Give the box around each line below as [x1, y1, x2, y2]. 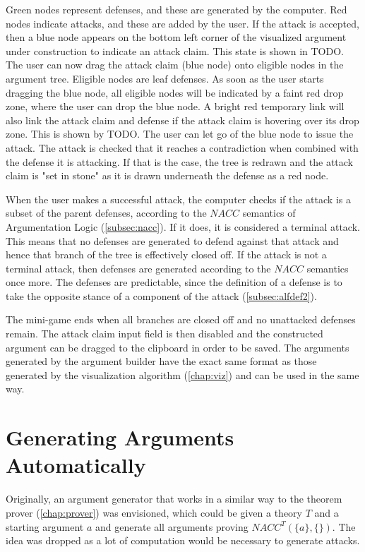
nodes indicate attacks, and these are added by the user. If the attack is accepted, [6, 16, 359, 30]
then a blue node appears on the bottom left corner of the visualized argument [6, 30, 347, 44]
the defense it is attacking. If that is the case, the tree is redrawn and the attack [6, 154, 354, 169]
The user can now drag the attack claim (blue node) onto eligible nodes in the [6, 57, 344, 72]
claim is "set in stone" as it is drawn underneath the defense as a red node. [6, 168, 329, 183]
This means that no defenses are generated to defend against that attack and [6, 233, 339, 248]
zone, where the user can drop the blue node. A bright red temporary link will [6, 99, 345, 114]
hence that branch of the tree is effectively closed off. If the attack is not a [6, 247, 327, 262]
